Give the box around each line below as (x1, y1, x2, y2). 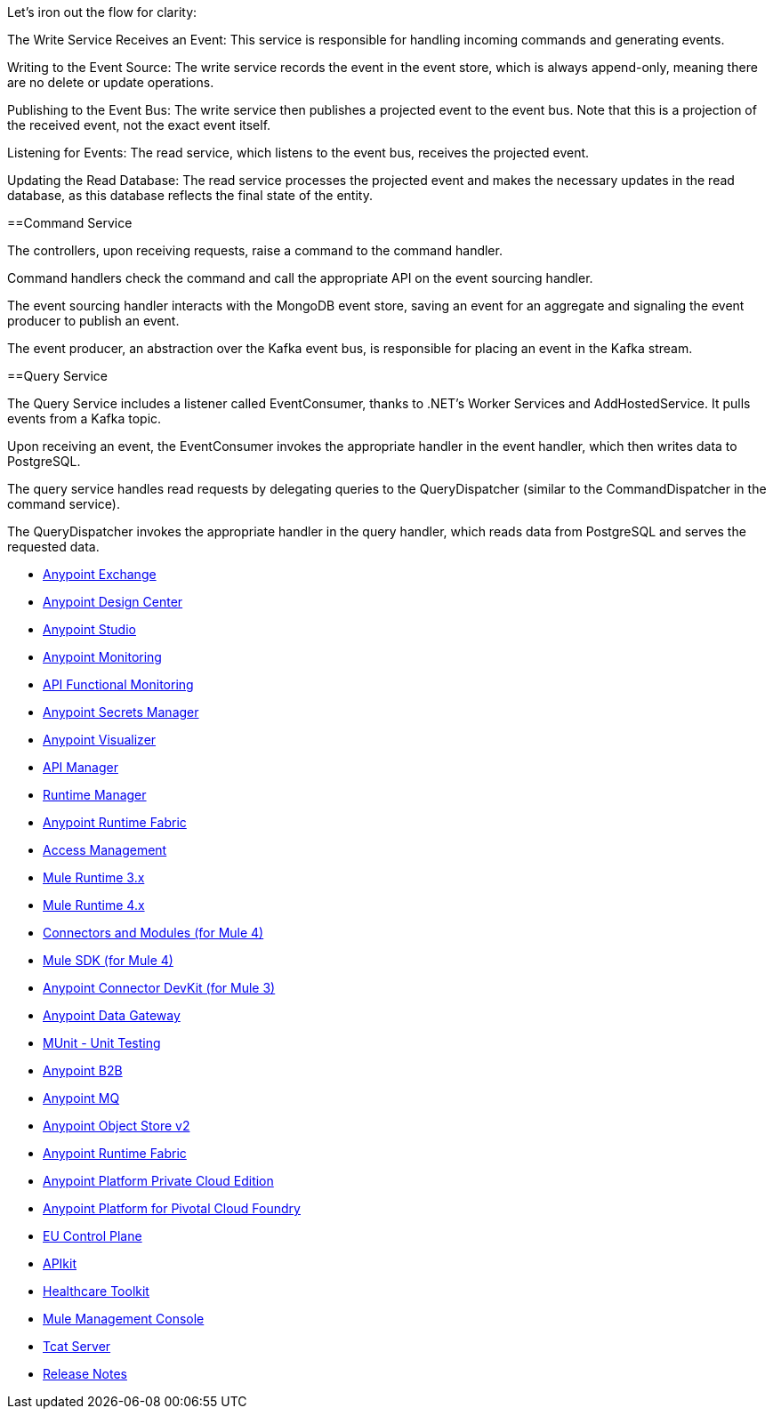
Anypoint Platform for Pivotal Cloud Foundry (43, 1201, 301, 1216)
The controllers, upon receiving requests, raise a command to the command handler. (7, 243, 503, 258)
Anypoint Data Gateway (43, 1008, 181, 1023)
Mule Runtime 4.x (43, 897, 145, 913)
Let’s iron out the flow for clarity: (7, 4, 197, 20)
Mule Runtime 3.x (43, 870, 145, 885)
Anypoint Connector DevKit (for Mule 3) (43, 980, 276, 995)
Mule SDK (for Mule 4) (43, 953, 173, 968)
